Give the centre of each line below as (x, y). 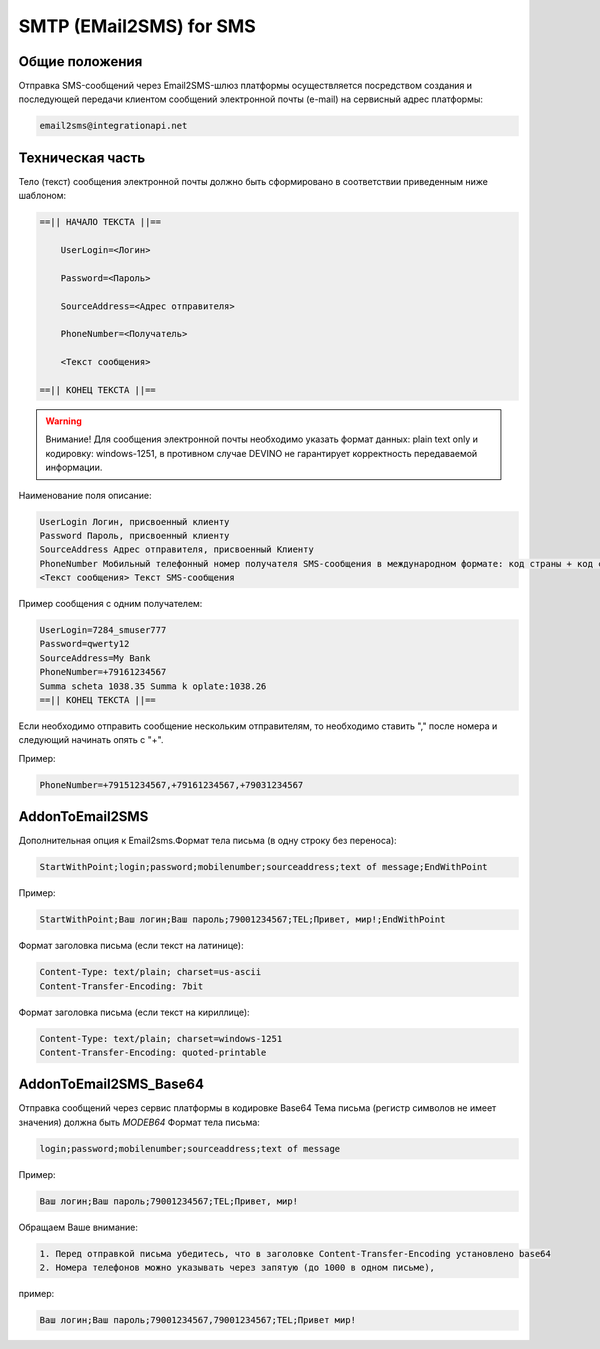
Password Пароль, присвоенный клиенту (134, 535)
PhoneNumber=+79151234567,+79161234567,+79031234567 (171, 784)
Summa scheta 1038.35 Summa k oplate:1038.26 (153, 686)
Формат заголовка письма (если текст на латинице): (131, 946)
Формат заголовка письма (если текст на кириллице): (134, 1012)
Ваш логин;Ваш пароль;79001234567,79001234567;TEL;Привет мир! (198, 1320)
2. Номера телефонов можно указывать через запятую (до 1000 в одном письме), (237, 1268)
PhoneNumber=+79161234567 (103, 672)
